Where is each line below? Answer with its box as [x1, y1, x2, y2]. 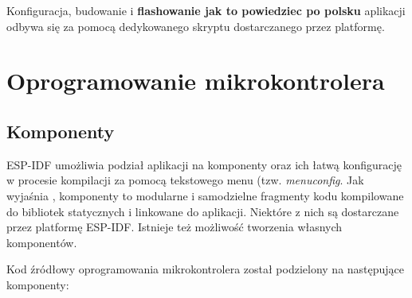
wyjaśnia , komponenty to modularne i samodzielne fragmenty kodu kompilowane [6, 187, 404, 203]
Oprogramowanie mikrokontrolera [6, 64, 385, 97]
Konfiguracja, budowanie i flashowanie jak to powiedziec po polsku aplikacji [6, 2, 406, 18]
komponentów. [6, 234, 77, 250]
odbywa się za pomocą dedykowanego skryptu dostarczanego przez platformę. [6, 17, 385, 34]
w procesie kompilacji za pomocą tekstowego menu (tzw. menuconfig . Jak [6, 172, 364, 188]
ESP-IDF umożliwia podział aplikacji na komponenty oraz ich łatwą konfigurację [6, 156, 402, 172]
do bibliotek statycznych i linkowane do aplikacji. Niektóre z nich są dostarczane [6, 203, 399, 219]
